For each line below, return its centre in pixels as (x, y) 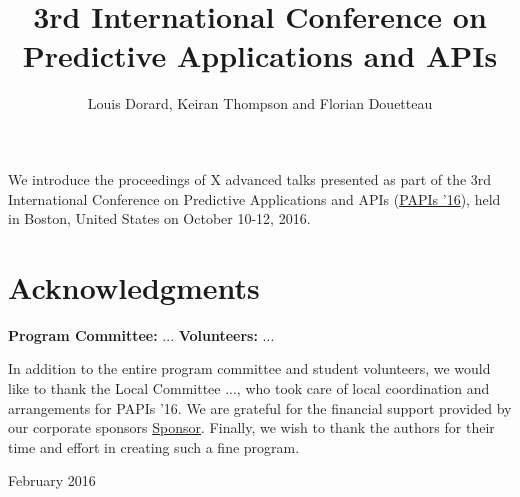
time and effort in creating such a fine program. (154, 446)
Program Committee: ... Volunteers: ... (141, 334)
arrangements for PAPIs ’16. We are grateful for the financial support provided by (260, 407)
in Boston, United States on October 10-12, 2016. (159, 218)
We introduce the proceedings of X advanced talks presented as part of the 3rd (250, 178)
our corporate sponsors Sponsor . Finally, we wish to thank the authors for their (251, 427)
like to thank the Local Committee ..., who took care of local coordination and (249, 388)
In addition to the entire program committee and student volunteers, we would (249, 368)
